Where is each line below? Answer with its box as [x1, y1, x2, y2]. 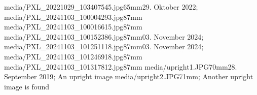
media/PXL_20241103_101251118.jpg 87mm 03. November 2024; [4, 41, 204, 52]
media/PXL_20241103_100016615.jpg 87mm [4, 21, 142, 32]
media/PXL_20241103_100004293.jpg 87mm [4, 11, 142, 22]
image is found [4, 81, 50, 91]
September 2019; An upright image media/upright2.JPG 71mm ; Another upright [4, 71, 253, 82]
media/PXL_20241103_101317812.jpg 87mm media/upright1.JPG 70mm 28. [4, 61, 237, 72]
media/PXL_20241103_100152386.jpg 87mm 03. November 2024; [4, 31, 204, 42]
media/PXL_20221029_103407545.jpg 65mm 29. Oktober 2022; [4, 2, 198, 12]
